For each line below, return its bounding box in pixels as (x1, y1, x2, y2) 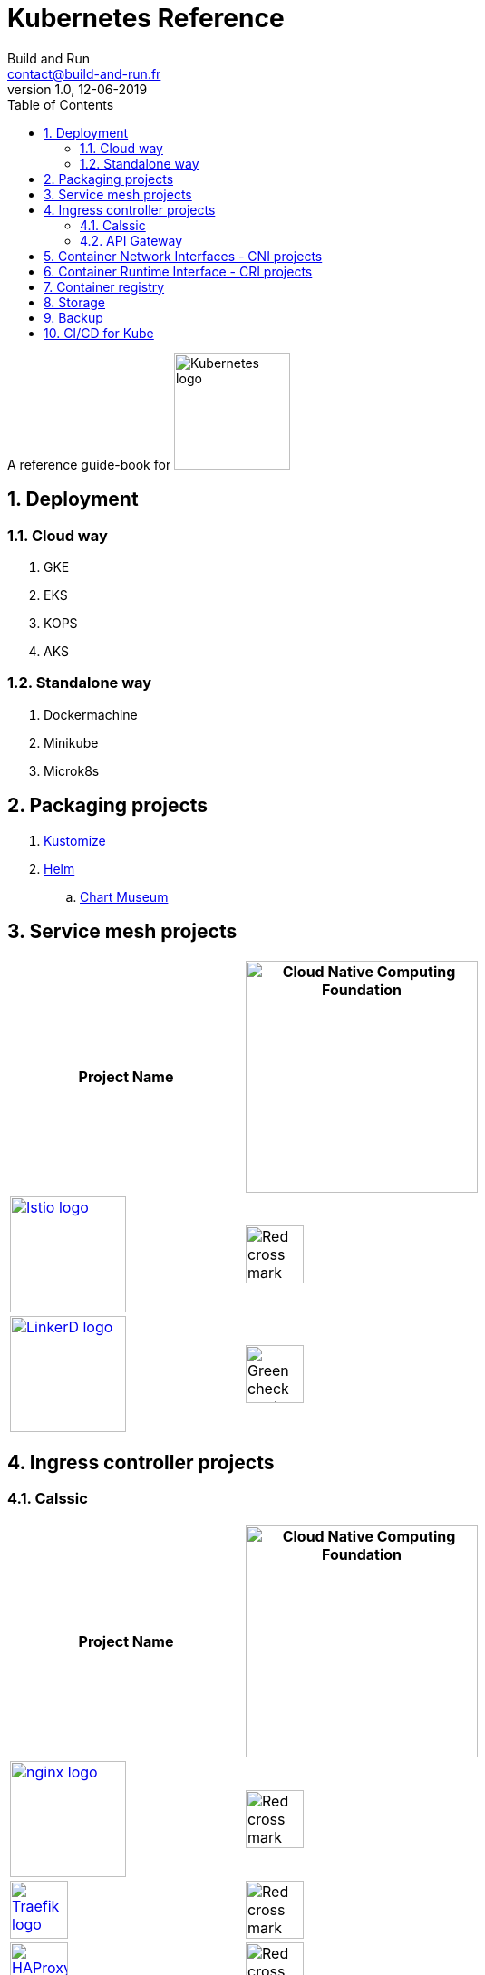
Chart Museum (80, 888, 169, 905)
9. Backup (44, 309, 103, 325)
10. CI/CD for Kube (44, 324, 154, 341)
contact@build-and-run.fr (7, 65, 161, 82)
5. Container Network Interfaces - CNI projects (44, 247, 323, 264)
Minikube (44, 734, 99, 750)
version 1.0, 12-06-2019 (7, 81, 148, 97)
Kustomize (44, 832, 106, 848)
